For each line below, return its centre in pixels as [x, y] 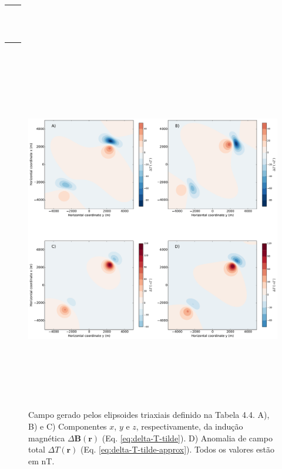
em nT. [41, 460]
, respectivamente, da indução [189, 426]
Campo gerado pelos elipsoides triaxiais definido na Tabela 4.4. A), [149, 415]
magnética [47, 438]
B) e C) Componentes [68, 426]
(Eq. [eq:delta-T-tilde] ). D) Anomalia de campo [187, 438]
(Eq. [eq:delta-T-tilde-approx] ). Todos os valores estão [178, 449]
